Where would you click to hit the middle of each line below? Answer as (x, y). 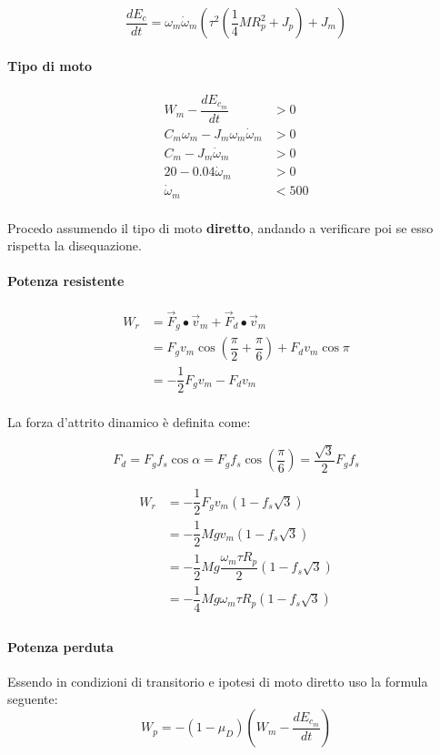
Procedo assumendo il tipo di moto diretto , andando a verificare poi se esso (220, 227)
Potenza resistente (66, 281)
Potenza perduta (60, 646)
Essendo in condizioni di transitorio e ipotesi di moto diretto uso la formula (218, 681)
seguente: (33, 699)
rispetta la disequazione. (75, 245)
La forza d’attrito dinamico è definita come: (129, 422)
